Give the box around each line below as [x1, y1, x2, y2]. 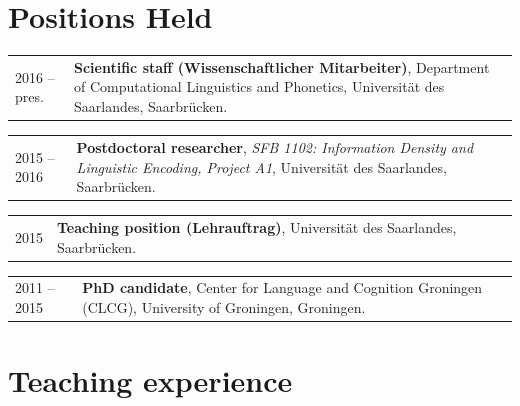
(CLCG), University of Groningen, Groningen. [82, 296, 366, 317]
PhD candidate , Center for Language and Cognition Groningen [82, 277, 483, 298]
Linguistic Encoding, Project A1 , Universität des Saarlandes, [76, 156, 447, 177]
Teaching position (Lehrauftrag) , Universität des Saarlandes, [57, 216, 457, 237]
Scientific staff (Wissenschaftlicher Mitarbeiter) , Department [74, 56, 490, 77]
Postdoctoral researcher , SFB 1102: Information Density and [76, 136, 474, 157]
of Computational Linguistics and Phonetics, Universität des [74, 76, 445, 97]
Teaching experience [8, 360, 293, 401]
